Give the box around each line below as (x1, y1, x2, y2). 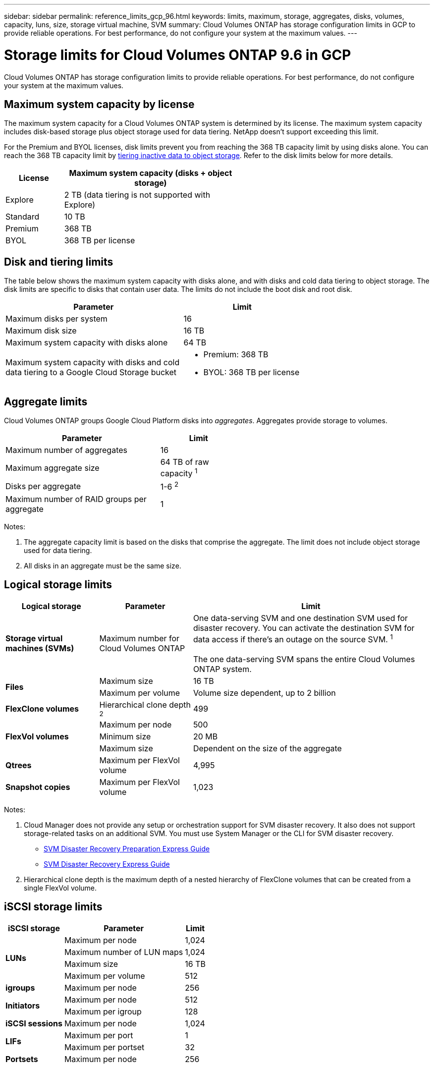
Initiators (5, 1000, 40, 1011)
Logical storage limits (4, 578, 112, 591)
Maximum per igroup (64, 1006, 142, 1016)
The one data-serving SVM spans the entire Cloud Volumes (193, 654, 415, 664)
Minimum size (99, 731, 151, 741)
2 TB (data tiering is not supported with (64, 190, 211, 200)
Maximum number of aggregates (5, 445, 127, 455)
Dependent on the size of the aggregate (193, 743, 342, 753)
